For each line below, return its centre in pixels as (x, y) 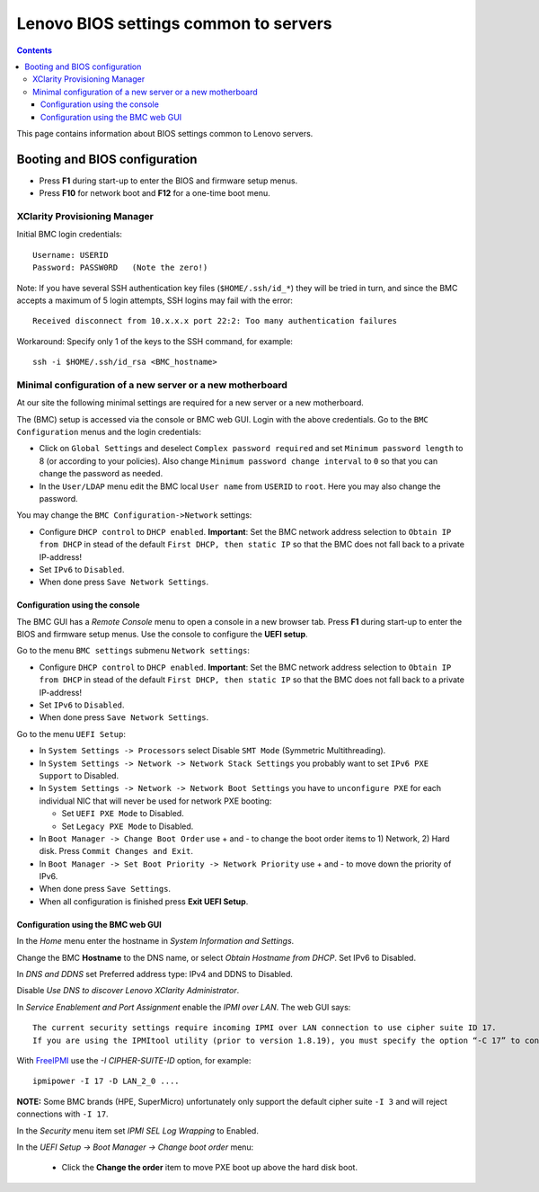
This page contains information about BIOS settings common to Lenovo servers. (165, 133)
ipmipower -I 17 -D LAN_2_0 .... (106, 1081)
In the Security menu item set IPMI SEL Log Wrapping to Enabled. (138, 1130)
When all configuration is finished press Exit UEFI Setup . (144, 901)
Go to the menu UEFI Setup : (71, 734)
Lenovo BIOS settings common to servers (174, 23)
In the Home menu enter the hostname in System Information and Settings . (155, 941)
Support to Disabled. (79, 775)
